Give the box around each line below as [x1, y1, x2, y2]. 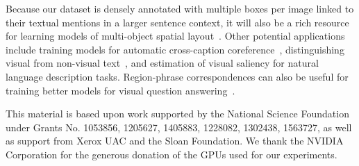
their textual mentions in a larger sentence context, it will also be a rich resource [6, 15, 349, 29]
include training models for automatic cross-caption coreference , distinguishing [6, 42, 344, 56]
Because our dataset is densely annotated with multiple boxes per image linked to [6, 1, 354, 15]
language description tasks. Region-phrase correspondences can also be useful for [6, 69, 349, 83]
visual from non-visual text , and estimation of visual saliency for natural [6, 56, 319, 70]
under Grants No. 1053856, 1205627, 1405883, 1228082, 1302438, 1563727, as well [6, 119, 352, 134]
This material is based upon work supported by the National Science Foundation [6, 106, 349, 121]
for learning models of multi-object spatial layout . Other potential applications [6, 28, 345, 43]
